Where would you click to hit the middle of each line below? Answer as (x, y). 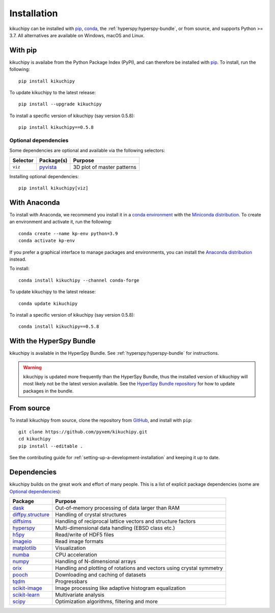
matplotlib (24, 548)
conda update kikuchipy (48, 303)
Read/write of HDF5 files (85, 535)
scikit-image (28, 588)
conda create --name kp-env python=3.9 (68, 233)
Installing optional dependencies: (44, 176)
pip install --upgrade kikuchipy (60, 104)
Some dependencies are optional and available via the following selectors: (87, 151)
